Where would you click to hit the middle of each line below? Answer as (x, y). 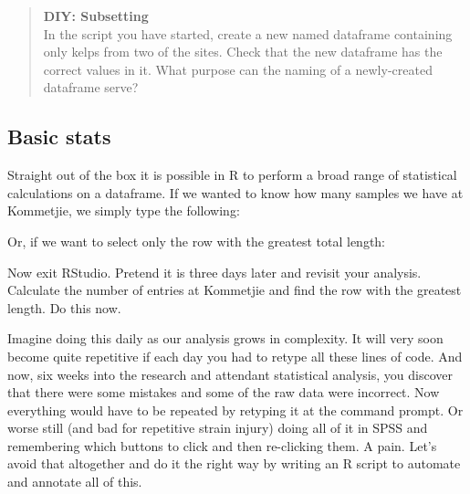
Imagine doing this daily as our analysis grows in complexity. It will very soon (225, 338)
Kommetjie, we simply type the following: (124, 210)
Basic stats (59, 137)
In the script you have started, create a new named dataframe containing (248, 33)
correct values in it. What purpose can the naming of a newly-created (238, 69)
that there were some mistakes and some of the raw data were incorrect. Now (224, 392)
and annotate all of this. (75, 482)
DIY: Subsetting (96, 16)
